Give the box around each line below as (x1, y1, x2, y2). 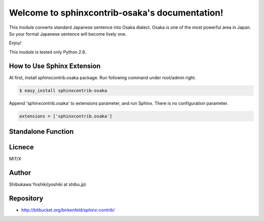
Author (9, 168, 31, 177)
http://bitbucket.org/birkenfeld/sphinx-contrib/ (21, 207, 115, 213)
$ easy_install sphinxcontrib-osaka (19, 88, 108, 93)
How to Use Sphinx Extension (9, 61, 101, 70)
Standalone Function (9, 127, 74, 136)
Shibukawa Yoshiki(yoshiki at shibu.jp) (9, 181, 87, 187)
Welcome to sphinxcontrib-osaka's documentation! (9, 7, 223, 18)
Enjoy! (9, 40, 22, 46)
